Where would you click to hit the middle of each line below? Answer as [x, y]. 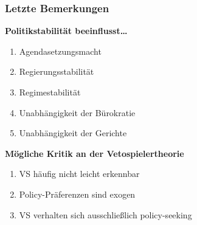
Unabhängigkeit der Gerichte [73, 133]
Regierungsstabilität [57, 71]
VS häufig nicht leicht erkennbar [79, 174]
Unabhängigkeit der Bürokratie [77, 112]
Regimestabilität [50, 92]
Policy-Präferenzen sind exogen [77, 194]
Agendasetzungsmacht [60, 51]
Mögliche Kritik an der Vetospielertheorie [95, 153]
